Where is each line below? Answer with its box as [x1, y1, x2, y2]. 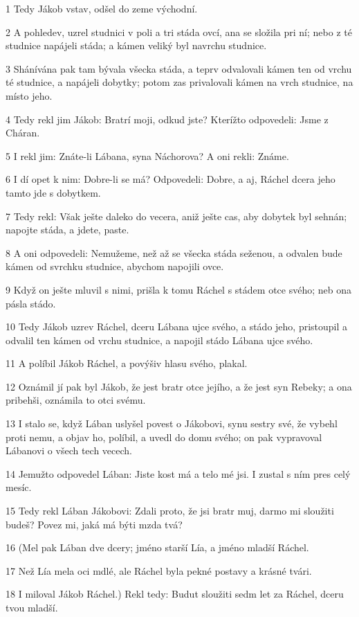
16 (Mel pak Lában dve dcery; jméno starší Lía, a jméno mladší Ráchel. [6, 540, 309, 555]
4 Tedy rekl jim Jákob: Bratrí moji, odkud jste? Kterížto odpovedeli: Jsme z [6, 111, 329, 126]
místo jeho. [6, 88, 53, 102]
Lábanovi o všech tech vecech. [6, 443, 133, 458]
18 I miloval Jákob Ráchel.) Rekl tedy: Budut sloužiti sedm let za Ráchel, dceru [6, 587, 344, 601]
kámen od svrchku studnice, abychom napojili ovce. [6, 259, 224, 274]
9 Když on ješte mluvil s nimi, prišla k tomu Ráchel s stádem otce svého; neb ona [6, 282, 351, 296]
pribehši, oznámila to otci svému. [6, 393, 146, 407]
